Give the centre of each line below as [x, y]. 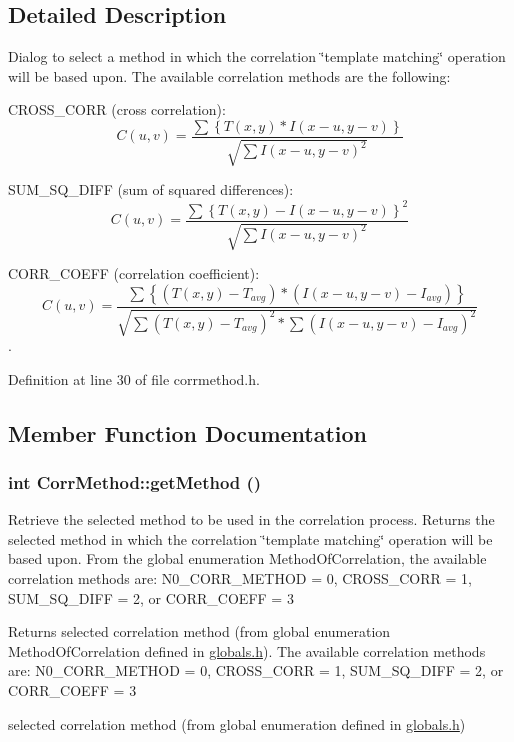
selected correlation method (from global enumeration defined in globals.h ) [237, 723]
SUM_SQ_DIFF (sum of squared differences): [151, 189]
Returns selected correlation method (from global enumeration [199, 631]
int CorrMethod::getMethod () [135, 481]
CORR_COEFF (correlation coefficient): [134, 272]
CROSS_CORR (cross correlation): [117, 109]
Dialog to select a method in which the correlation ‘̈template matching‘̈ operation [257, 56]
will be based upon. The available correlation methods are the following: [229, 75]
